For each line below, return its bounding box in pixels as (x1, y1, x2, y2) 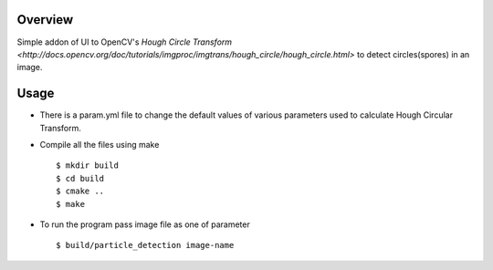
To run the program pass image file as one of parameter (39, 219, 250, 230)
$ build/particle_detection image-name (56, 240, 235, 251)
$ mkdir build (56, 161, 119, 171)
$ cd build (56, 173, 105, 183)
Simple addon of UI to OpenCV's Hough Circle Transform (16, 36, 233, 47)
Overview (16, 12, 74, 27)
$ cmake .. (56, 186, 105, 196)
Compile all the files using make (39, 139, 160, 150)
